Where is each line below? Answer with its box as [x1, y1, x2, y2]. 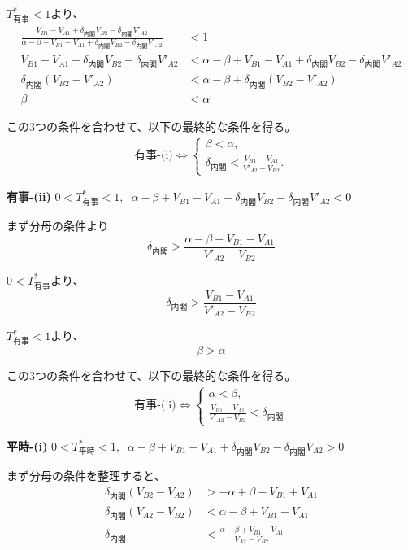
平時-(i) [7, 438, 48, 455]
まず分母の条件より [7, 217, 109, 234]
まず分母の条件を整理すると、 [7, 467, 166, 484]
